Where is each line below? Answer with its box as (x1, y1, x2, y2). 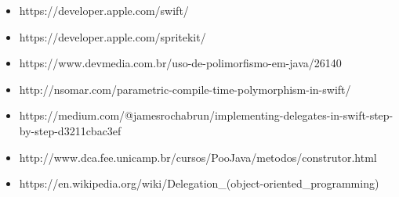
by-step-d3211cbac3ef (19, 122, 122, 138)
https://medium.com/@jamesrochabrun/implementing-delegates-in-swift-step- (19, 107, 394, 124)
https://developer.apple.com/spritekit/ (19, 28, 206, 45)
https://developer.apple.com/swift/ (19, 2, 189, 18)
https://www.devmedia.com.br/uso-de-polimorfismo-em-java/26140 (19, 55, 342, 71)
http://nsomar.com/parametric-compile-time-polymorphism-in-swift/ (19, 81, 351, 97)
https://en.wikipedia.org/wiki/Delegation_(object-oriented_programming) (19, 175, 379, 192)
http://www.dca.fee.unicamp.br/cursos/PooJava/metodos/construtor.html (19, 149, 377, 165)
